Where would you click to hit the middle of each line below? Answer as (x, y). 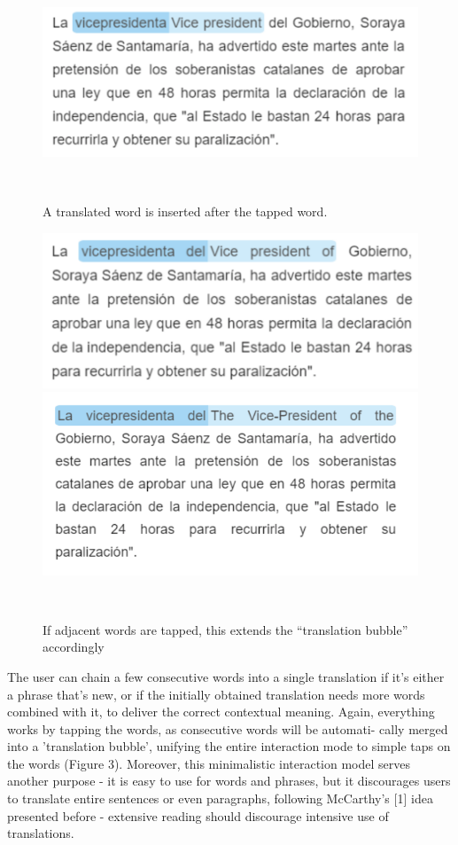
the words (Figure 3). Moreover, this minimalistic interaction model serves (209, 763)
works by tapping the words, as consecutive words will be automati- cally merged (228, 728)
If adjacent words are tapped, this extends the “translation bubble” (225, 629)
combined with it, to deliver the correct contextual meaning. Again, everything (221, 712)
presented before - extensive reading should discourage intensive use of (198, 815)
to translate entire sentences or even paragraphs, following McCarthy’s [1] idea (220, 798)
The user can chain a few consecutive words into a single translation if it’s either (226, 676)
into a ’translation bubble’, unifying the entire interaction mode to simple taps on (229, 746)
